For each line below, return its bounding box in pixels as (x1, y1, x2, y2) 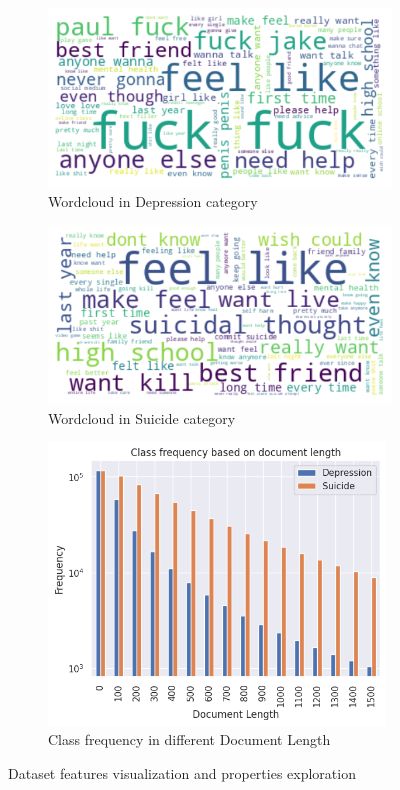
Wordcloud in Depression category (48, 190, 258, 211)
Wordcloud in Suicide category (48, 407, 236, 428)
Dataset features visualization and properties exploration (8, 763, 356, 784)
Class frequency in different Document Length (48, 729, 331, 750)
